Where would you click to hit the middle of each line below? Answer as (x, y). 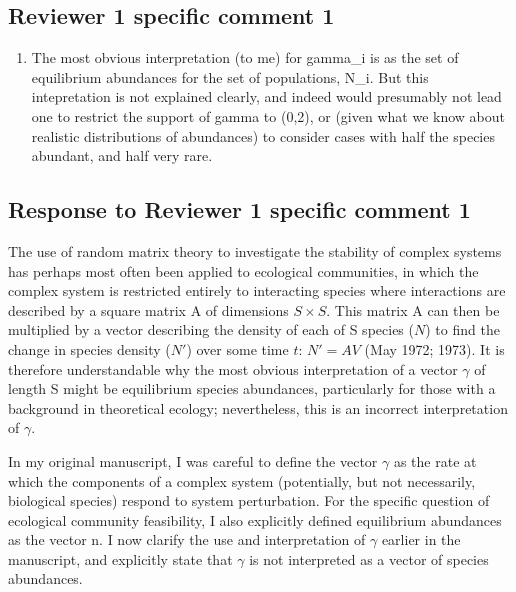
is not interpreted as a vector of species (369, 558)
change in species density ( (89, 348)
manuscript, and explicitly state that (120, 558)
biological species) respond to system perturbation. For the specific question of (249, 500)
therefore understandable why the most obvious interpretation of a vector (233, 368)
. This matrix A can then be (413, 309)
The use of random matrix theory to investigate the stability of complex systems (255, 250)
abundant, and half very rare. (122, 155)
